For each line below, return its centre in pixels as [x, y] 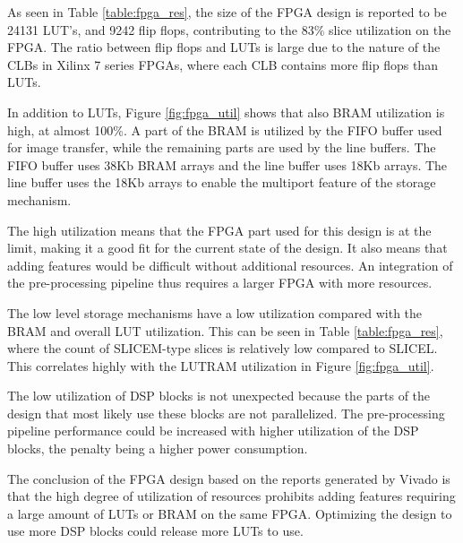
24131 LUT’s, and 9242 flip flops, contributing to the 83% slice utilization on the [229, 29]
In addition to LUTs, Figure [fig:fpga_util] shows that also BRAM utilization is [226, 112]
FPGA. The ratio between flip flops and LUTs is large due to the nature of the [224, 47]
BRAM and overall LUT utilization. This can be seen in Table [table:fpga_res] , [225, 330]
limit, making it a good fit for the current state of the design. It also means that [227, 248]
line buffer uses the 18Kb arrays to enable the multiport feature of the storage [222, 182]
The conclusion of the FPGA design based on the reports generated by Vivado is [229, 478]
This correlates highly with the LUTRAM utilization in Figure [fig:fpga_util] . [221, 365]
